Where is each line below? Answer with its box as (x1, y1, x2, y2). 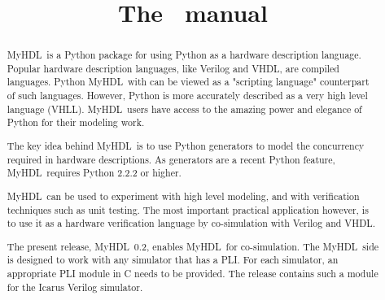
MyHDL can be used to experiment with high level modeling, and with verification (7, 189, 360, 202)
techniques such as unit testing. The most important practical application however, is (7, 202, 369, 216)
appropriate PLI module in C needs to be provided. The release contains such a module (7, 267, 378, 280)
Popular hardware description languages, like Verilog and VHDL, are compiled (7, 61, 339, 75)
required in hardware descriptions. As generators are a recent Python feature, (7, 152, 335, 166)
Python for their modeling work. (7, 115, 145, 129)
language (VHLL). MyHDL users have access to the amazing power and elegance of (7, 102, 362, 115)
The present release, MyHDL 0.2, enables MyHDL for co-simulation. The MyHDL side (7, 239, 379, 253)
